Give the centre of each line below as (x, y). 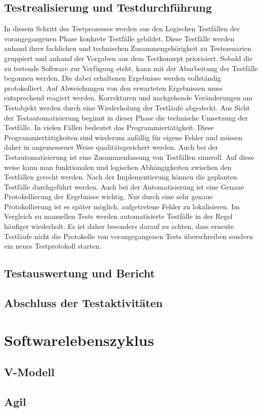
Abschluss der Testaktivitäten (84, 303)
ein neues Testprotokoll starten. (53, 246)
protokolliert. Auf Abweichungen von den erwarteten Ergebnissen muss (114, 87)
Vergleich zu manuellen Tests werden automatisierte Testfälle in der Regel (118, 216)
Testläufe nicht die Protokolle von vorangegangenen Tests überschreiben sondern (129, 236)
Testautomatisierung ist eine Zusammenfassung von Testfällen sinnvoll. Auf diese (129, 157)
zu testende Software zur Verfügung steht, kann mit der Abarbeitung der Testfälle (131, 68)
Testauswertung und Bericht (80, 273)
